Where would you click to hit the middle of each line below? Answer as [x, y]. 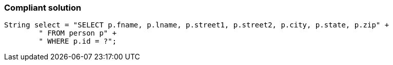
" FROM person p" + [78, 33]
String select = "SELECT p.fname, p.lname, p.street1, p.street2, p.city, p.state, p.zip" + [197, 25]
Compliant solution [43, 8]
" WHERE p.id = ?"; [78, 41]
